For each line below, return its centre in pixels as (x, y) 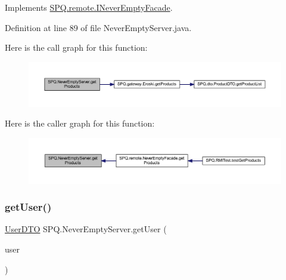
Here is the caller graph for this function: (80, 123)
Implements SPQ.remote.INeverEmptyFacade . (89, 7)
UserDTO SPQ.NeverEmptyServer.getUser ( (86, 229)
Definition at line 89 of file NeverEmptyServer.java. (98, 27)
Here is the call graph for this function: (76, 47)
